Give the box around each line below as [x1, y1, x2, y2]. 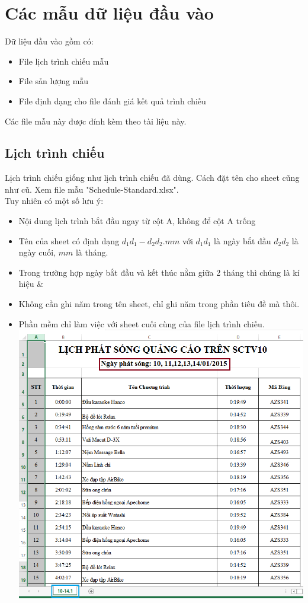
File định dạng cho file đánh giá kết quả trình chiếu [18, 94, 206, 107]
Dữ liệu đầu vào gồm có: [5, 35, 94, 47]
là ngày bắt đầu [214, 234, 271, 247]
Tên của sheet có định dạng [18, 234, 120, 247]
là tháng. [75, 246, 108, 259]
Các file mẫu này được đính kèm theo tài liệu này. [5, 114, 187, 127]
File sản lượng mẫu [18, 75, 89, 87]
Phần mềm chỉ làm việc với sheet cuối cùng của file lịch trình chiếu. [18, 317, 265, 330]
